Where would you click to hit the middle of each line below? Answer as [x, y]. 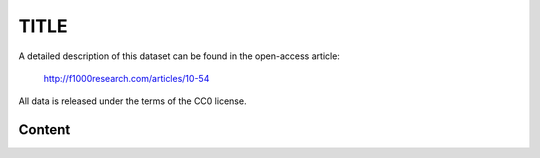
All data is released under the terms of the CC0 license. [132, 101]
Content [44, 130]
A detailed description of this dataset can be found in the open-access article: [179, 56]
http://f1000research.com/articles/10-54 [126, 78]
